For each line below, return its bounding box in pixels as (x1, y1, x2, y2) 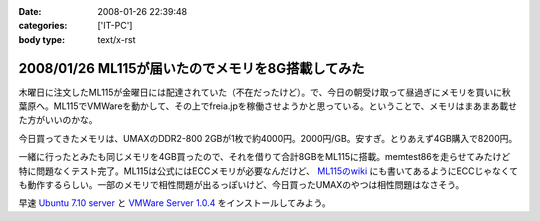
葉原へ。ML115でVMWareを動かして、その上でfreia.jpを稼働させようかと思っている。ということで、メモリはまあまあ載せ (18, 100, 517, 112)
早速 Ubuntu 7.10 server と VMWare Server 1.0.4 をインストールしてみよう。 (18, 197, 332, 209)
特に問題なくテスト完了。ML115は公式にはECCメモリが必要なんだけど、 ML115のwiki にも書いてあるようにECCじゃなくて (18, 165, 519, 177)
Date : (18, 6, 42, 17)
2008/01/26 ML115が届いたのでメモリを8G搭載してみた (18, 60, 365, 77)
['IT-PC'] (97, 20, 133, 32)
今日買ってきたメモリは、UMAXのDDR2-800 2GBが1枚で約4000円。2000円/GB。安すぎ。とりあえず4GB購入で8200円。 (18, 132, 518, 144)
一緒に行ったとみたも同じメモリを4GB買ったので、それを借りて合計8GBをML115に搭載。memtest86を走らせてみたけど (18, 151, 511, 163)
